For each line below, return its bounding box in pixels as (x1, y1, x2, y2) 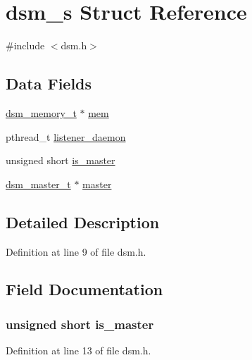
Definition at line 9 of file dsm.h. (6, 244, 146, 259)
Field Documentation (6, 278, 163, 300)
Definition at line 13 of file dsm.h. (6, 343, 151, 358)
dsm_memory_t (6, 105, 77, 120)
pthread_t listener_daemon (6, 129, 126, 144)
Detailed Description (6, 211, 160, 232)
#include (6, 38, 45, 53)
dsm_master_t (6, 176, 71, 191)
